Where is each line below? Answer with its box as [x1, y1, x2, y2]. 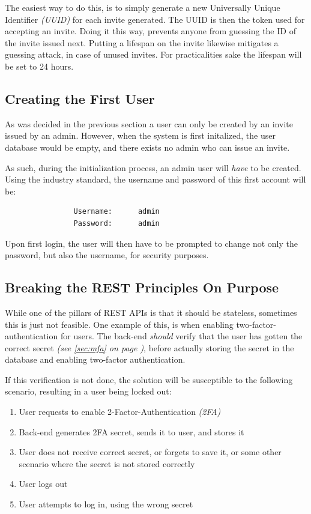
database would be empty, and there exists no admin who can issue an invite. [5, 141, 290, 153]
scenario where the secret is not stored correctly [19, 457, 195, 470]
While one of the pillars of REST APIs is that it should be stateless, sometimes [5, 306, 297, 318]
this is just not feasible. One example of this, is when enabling [5, 318, 234, 330]
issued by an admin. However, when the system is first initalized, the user [5, 129, 276, 142]
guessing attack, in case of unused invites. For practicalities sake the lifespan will [5, 48, 302, 61]
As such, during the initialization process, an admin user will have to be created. [5, 161, 301, 174]
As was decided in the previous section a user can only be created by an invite [5, 117, 293, 130]
